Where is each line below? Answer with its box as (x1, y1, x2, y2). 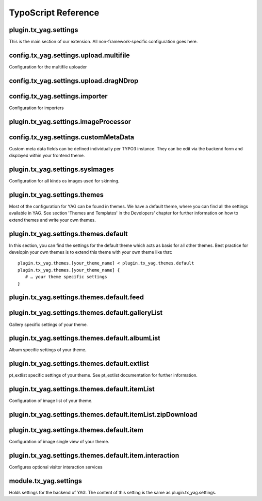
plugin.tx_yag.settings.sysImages (9, 165, 114, 174)
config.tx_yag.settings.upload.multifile (9, 51, 130, 59)
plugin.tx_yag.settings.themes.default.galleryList (9, 308, 163, 317)
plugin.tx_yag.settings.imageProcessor (9, 117, 131, 126)
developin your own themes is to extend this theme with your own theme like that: (9, 249, 172, 255)
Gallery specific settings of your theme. (9, 322, 88, 327)
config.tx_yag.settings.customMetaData (9, 133, 134, 141)
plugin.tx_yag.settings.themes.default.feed (9, 293, 144, 302)
